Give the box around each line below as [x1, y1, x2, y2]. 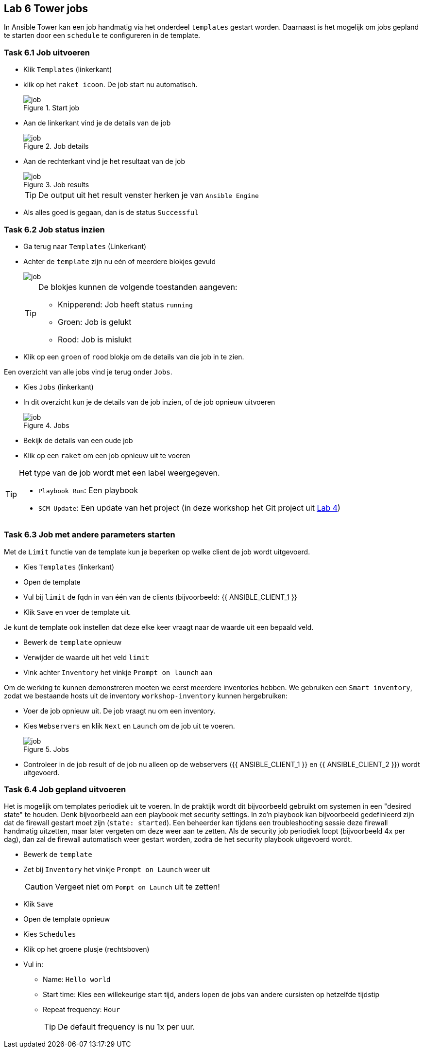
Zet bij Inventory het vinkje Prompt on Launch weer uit [23, 865, 210, 874]
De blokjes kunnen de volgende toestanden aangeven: [38, 282, 237, 292]
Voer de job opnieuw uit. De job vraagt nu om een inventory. [23, 706, 216, 715]
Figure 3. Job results [23, 180, 89, 189]
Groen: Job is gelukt [58, 317, 132, 327]
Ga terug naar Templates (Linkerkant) [23, 242, 147, 250]
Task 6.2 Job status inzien [4, 224, 105, 234]
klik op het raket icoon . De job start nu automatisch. [23, 80, 198, 89]
